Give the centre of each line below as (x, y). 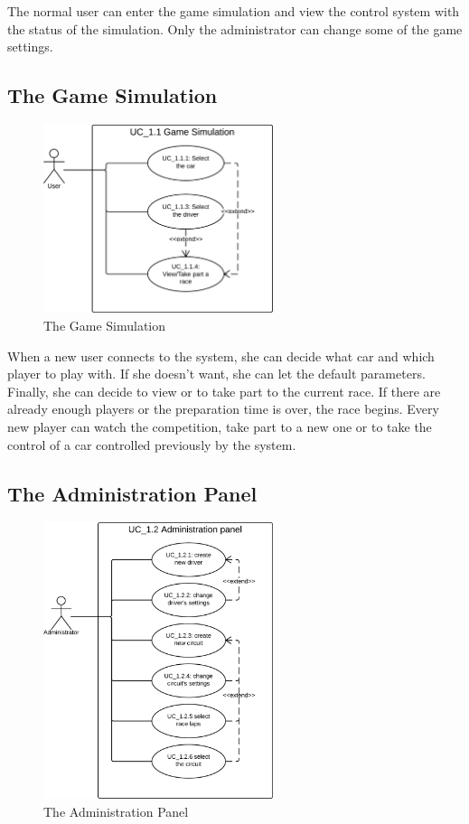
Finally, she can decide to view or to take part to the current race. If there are (224, 391)
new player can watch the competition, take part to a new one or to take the (220, 426)
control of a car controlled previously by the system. (152, 444)
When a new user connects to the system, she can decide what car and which (221, 356)
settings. (30, 47)
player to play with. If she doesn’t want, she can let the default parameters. (216, 374)
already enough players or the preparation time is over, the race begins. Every (223, 409)
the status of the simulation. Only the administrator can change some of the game (235, 28)
